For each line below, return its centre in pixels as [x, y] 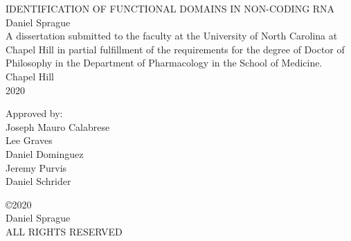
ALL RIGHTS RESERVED [64, 231]
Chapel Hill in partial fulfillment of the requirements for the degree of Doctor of [175, 49]
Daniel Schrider [38, 181]
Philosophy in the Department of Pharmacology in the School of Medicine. [164, 63]
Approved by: [34, 113]
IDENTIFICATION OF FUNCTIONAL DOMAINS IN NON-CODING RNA [170, 8]
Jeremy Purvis [36, 167]
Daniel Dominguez [45, 153]
